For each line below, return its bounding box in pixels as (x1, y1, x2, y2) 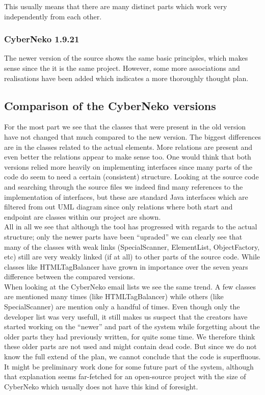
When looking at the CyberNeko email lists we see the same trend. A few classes (4, 281, 256, 292)
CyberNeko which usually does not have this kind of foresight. (4, 381, 198, 391)
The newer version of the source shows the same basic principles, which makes (4, 52, 248, 63)
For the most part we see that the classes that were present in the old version (4, 121, 246, 132)
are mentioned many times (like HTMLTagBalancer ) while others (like (4, 291, 224, 302)
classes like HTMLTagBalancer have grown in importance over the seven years (4, 261, 248, 272)
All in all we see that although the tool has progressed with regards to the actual (4, 221, 257, 232)
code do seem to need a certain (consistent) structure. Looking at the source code (4, 171, 259, 182)
